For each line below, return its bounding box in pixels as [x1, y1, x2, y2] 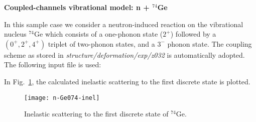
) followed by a [170, 29, 216, 39]
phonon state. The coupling [167, 38, 252, 49]
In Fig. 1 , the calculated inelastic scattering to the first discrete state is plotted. [4, 76, 250, 86]
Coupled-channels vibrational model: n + [4, 2, 150, 12]
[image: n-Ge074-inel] [24, 94, 100, 101]
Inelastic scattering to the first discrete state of [24, 108, 169, 119]
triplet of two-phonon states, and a [48, 38, 155, 49]
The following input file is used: [4, 59, 101, 70]
